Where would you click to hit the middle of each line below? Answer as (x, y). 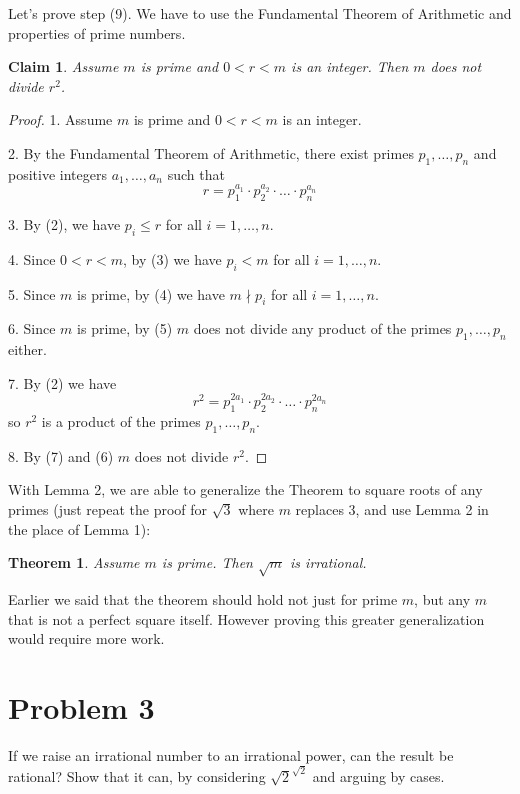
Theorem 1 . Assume (74, 562)
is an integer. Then (350, 66)
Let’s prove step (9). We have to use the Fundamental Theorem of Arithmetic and (260, 13)
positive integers (57, 173)
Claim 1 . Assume (63, 66)
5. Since (32, 293)
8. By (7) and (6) (61, 455)
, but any (442, 598)
